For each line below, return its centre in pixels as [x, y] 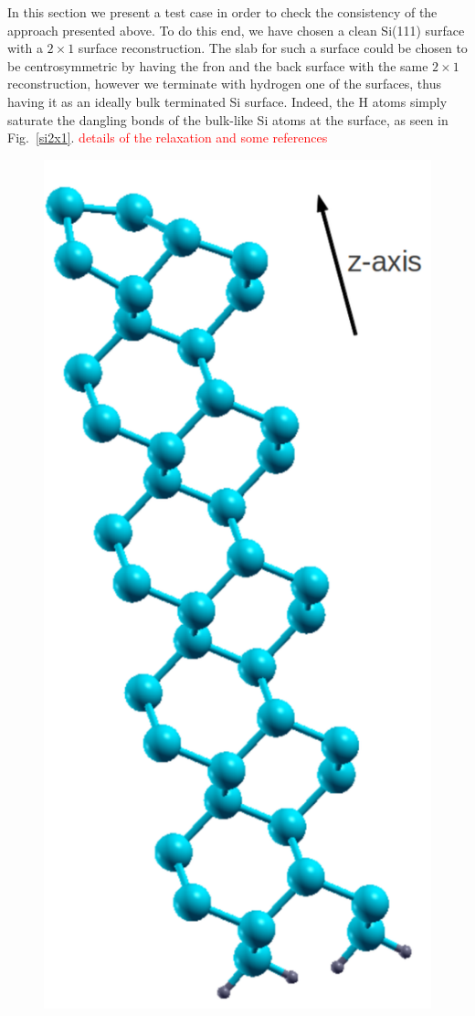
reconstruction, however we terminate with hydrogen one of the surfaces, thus [224, 84]
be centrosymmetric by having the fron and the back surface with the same [218, 65]
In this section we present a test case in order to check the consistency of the [222, 12]
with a [25, 48]
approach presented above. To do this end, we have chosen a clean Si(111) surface [236, 30]
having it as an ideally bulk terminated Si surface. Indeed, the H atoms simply [227, 101]
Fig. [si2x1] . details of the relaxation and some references [168, 138]
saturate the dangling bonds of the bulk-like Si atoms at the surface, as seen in [228, 119]
